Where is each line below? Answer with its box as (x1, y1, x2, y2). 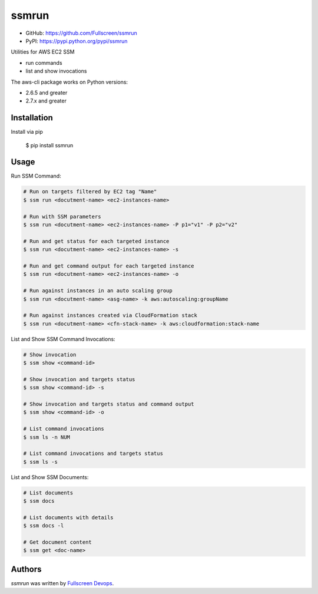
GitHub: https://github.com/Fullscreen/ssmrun (25, 29, 138, 37)
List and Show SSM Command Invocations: (11, 335, 115, 342)
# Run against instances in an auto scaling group (23, 288, 173, 294)
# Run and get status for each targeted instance (23, 237, 170, 245)
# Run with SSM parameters (23, 213, 101, 220)
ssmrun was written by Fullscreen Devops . (11, 579, 114, 586)
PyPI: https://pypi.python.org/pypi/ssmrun (25, 37, 128, 44)
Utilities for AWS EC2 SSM (11, 48, 75, 55)
